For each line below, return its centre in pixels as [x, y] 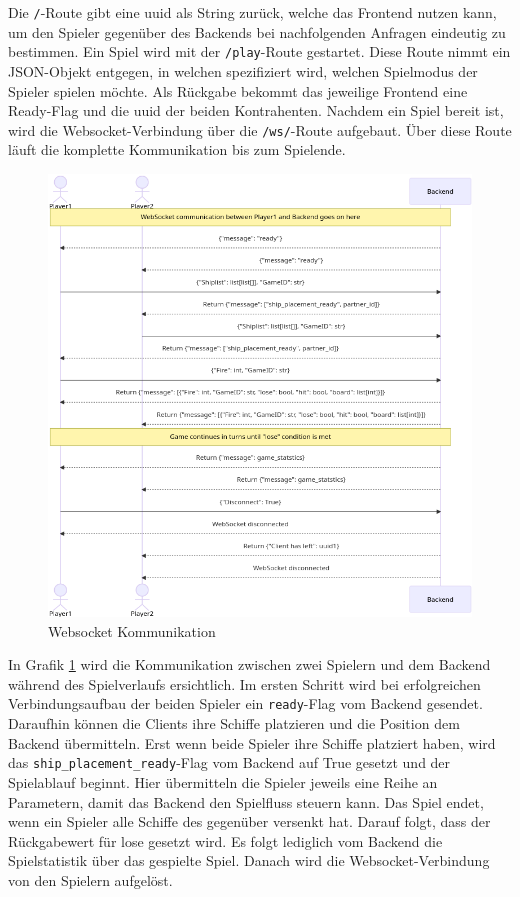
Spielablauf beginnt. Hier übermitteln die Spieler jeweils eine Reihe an [223, 781]
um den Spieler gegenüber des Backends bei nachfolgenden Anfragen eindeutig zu [257, 31]
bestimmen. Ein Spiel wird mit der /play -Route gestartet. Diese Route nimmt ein [259, 51]
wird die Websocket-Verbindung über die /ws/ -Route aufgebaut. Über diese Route [260, 129]
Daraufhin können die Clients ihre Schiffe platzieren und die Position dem [234, 723]
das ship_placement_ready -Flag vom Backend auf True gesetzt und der [229, 762]
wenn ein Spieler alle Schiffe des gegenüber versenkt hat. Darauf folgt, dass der [249, 821]
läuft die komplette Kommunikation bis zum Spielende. [177, 149]
